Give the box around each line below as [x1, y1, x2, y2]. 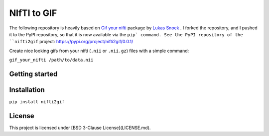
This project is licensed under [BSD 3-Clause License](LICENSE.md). [9, 125, 151, 131]
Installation [9, 85, 45, 94]
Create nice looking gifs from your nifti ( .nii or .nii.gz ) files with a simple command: [9, 48, 189, 54]
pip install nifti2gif [9, 99, 65, 105]
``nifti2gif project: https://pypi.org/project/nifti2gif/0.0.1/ [9, 39, 134, 45]
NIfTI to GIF [9, 7, 57, 18]
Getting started [9, 69, 58, 78]
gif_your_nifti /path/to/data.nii [9, 57, 94, 63]
